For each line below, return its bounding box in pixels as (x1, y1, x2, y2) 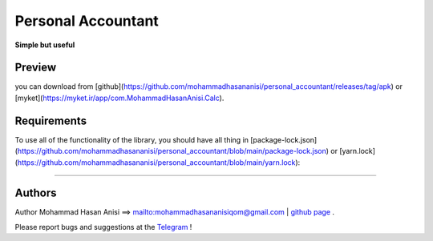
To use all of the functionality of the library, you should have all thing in (14, 135, 249, 144)
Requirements (14, 114, 87, 127)
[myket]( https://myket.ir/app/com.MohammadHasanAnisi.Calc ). (14, 93, 225, 102)
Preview (14, 61, 57, 74)
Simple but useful (14, 40, 75, 50)
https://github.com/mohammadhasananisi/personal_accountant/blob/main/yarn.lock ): (17, 157, 301, 167)
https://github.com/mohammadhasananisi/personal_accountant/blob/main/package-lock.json (17, 147, 326, 156)
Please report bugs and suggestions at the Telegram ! (14, 222, 192, 231)
